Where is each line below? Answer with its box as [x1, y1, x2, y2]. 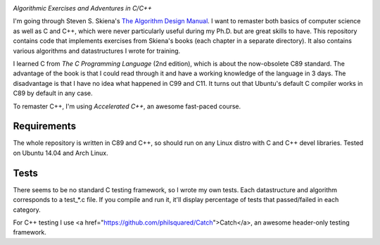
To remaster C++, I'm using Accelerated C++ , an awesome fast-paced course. [13, 102, 241, 111]
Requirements [13, 120, 77, 132]
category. [13, 205, 42, 214]
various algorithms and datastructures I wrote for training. [13, 46, 181, 55]
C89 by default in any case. [13, 89, 93, 98]
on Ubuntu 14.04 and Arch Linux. [13, 149, 108, 157]
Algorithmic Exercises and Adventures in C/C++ [13, 4, 152, 12]
